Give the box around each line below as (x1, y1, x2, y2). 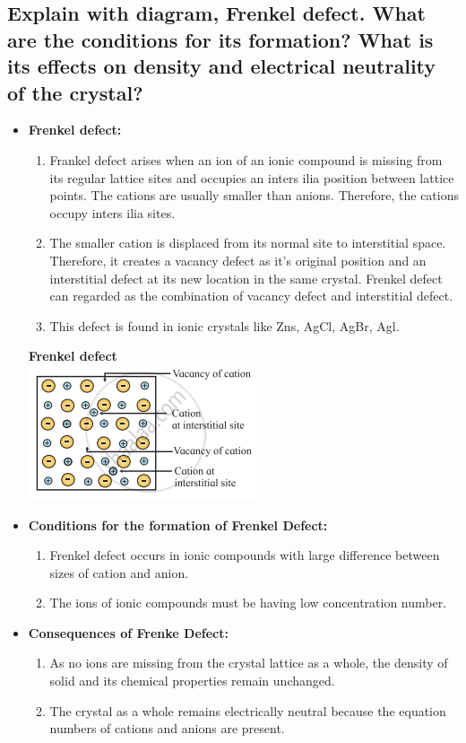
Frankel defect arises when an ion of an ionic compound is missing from (49, 150, 443, 169)
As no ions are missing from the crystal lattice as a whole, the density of (49, 653, 448, 672)
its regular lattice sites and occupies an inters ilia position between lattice (49, 168, 454, 187)
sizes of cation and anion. (49, 563, 189, 581)
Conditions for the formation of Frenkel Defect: (28, 515, 328, 534)
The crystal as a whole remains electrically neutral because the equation (49, 701, 446, 720)
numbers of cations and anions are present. (49, 719, 285, 738)
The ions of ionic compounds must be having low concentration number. (49, 593, 447, 612)
